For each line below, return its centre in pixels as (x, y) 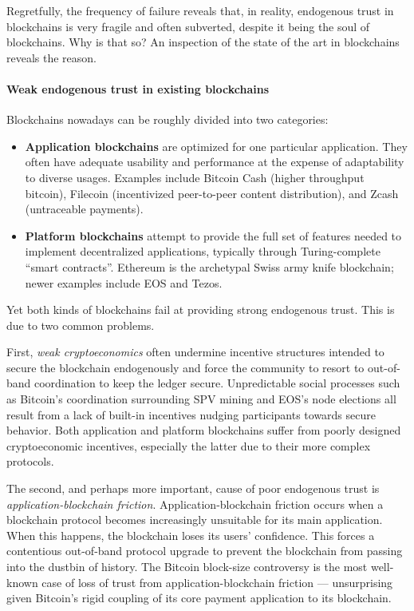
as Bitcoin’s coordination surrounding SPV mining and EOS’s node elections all (201, 399)
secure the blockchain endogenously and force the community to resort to (185, 367)
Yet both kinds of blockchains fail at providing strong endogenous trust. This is (201, 309)
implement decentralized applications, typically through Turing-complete (203, 251)
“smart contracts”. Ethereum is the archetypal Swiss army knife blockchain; (209, 266)
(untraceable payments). (84, 209)
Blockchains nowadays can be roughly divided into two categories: (168, 119)
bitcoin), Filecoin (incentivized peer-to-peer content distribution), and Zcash (212, 193)
